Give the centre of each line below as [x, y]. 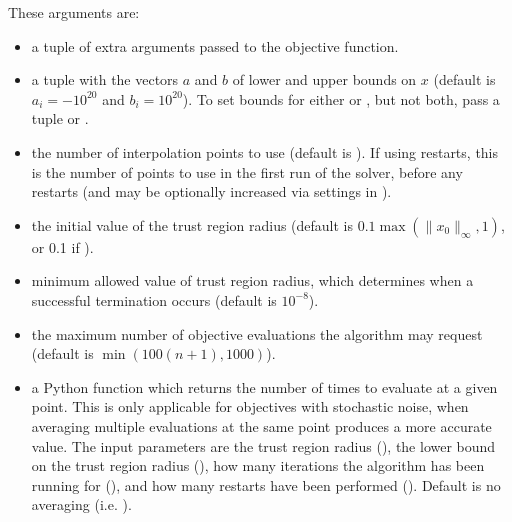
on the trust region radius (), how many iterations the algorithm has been [258, 465]
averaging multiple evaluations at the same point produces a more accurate [261, 425]
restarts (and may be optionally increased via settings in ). [211, 191]
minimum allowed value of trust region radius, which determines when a [252, 280]
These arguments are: [74, 12]
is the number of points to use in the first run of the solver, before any [247, 171]
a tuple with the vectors [105, 79]
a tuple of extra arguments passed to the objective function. [215, 45]
